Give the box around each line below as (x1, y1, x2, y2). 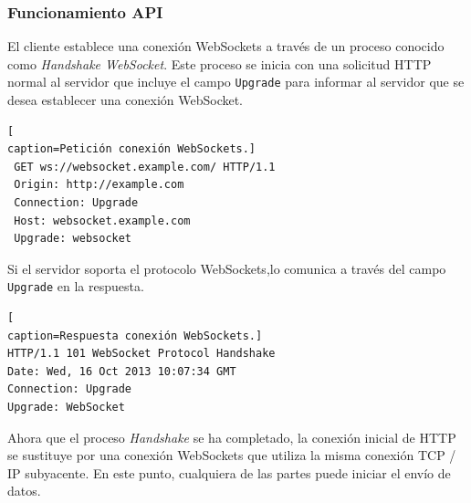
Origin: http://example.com (14, 178, 184, 192)
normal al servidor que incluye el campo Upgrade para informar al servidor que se (7, 72, 465, 91)
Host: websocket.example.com (14, 214, 191, 227)
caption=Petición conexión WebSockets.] (7, 142, 256, 156)
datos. (7, 481, 41, 500)
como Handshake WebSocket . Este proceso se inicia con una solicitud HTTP (7, 54, 432, 73)
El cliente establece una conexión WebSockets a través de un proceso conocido (7, 37, 445, 56)
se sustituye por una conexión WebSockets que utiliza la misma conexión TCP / (7, 445, 456, 465)
